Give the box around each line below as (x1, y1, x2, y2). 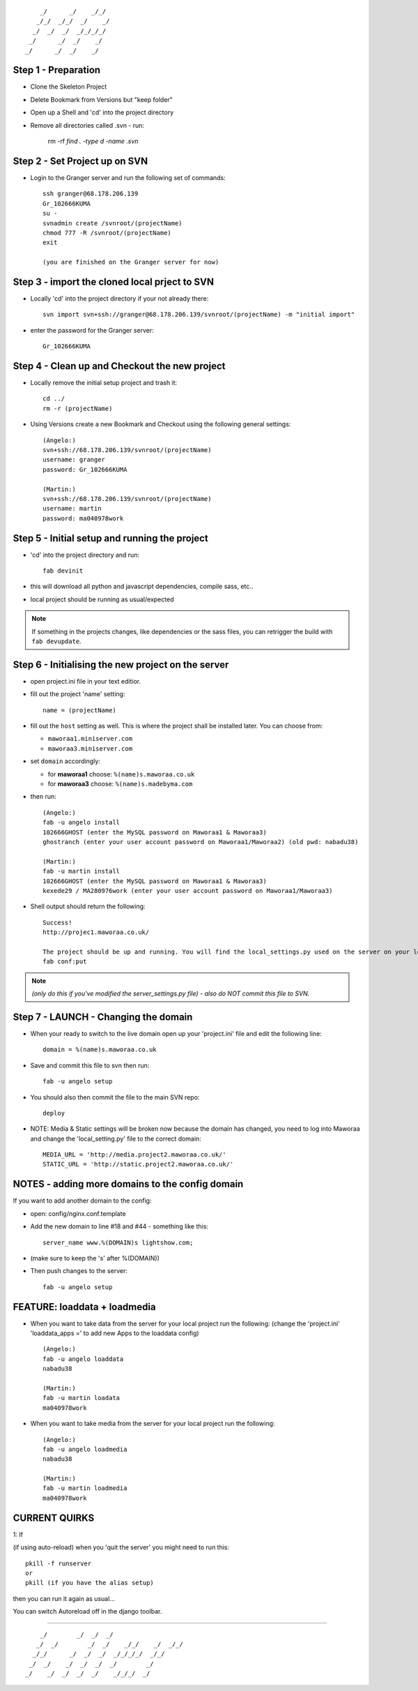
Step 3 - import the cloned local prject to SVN (13, 276, 214, 287)
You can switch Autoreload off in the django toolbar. (13, 1607, 162, 1616)
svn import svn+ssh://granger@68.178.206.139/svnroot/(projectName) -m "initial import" (42, 310, 355, 319)
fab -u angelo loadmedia (42, 1445, 127, 1453)
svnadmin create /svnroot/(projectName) (42, 219, 183, 227)
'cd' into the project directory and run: (30, 550, 139, 559)
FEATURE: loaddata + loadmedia (13, 1301, 156, 1313)
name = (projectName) (42, 706, 116, 714)
